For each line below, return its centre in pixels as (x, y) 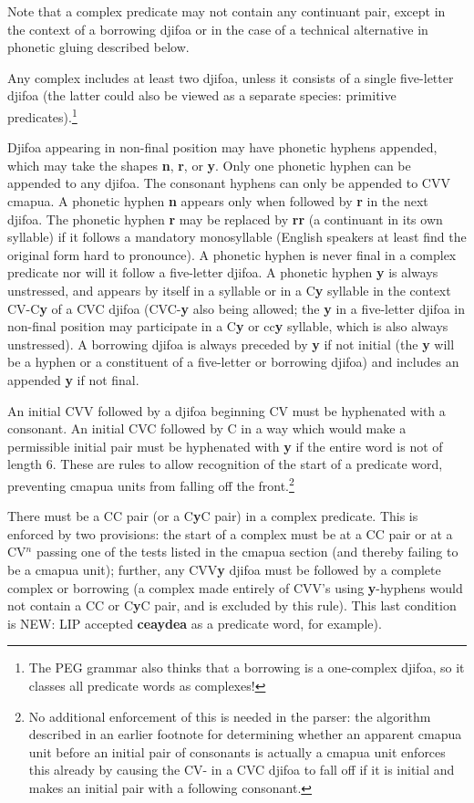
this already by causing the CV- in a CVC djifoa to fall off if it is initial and (242, 770)
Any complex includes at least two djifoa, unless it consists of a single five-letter (231, 77)
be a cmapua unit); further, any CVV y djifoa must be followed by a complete (224, 569)
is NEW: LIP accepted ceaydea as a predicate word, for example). (195, 623)
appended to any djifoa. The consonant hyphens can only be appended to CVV (229, 183)
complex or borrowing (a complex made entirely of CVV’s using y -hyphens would (235, 587)
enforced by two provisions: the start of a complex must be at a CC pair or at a (230, 533)
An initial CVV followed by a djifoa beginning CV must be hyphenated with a (227, 410)
